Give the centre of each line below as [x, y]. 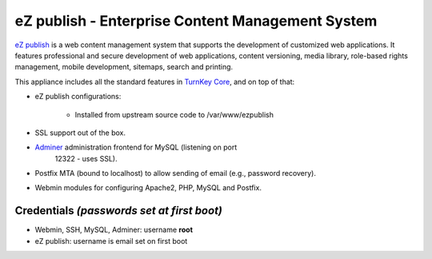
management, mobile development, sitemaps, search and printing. [124, 67]
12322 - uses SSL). [86, 158]
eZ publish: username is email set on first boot [111, 241]
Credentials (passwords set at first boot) [119, 211]
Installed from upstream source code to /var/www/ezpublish [174, 114]
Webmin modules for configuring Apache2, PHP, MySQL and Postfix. [148, 188]
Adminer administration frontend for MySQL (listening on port [136, 147]
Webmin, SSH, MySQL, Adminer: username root [114, 230]
